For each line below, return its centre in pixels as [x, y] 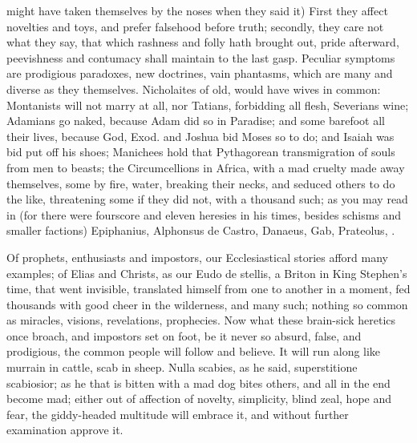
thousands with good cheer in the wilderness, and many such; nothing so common [207, 304]
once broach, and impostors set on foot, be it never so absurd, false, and [184, 335]
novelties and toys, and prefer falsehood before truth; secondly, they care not [195, 26]
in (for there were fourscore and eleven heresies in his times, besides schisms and [204, 214]
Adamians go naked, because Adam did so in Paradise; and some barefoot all [196, 121]
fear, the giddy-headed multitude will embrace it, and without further [178, 414]
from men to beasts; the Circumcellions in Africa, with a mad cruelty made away [206, 167]
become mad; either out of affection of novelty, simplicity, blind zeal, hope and [199, 399]
